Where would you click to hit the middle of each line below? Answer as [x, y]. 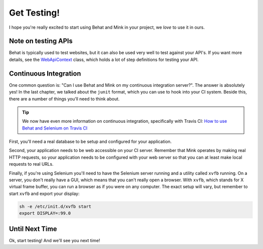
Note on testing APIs [41, 41]
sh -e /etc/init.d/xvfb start [55, 206]
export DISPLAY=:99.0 [45, 213]
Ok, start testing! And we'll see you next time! [55, 240]
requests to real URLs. [31, 164]
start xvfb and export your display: [44, 193]
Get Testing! [34, 13]
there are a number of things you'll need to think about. [64, 99]
